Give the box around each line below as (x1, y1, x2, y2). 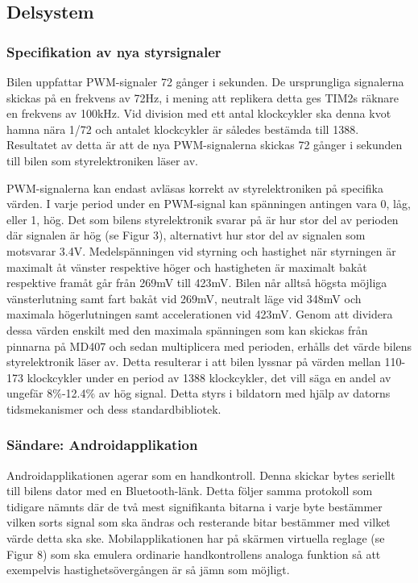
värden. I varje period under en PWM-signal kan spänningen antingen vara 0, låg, (6, 195, 411, 212)
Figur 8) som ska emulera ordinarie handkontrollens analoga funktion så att (6, 545, 381, 562)
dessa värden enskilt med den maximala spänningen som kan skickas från (6, 321, 368, 338)
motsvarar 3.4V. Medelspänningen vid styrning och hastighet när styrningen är (6, 242, 396, 259)
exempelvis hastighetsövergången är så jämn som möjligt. (6, 561, 290, 578)
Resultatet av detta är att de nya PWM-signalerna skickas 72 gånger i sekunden (6, 136, 403, 153)
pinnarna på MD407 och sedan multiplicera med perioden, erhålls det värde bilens (6, 337, 412, 354)
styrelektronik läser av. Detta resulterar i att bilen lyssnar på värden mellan (6, 353, 381, 370)
